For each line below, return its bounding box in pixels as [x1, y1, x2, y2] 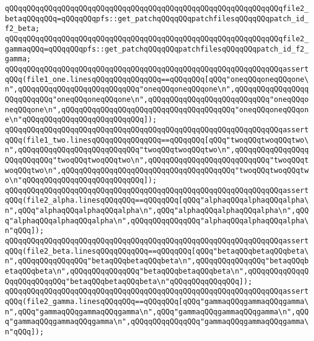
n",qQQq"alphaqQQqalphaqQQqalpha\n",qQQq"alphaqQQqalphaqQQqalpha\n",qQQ [5, 206, 309, 215]
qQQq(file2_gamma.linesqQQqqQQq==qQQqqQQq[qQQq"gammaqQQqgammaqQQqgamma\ [5, 297, 309, 306]
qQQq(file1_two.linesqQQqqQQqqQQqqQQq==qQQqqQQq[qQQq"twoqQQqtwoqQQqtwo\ [5, 135, 309, 144]
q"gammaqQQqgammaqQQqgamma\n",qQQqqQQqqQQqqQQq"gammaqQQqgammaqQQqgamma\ [5, 317, 309, 326]
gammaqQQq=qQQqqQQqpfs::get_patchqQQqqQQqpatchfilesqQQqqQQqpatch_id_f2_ [5, 44, 309, 53]
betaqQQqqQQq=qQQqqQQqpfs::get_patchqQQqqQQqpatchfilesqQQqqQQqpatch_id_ [5, 14, 309, 23]
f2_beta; [5, 24, 40, 33]
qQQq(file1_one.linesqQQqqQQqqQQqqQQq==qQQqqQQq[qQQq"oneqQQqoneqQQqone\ [5, 75, 309, 84]
